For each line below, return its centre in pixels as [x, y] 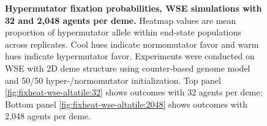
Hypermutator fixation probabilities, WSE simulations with [133, 8]
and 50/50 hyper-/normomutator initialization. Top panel [113, 80]
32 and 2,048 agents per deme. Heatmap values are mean [121, 20]
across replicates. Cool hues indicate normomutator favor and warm [132, 44]
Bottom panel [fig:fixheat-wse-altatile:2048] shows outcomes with [126, 104]
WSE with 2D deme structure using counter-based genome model [128, 68]
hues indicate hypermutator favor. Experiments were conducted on [130, 56]
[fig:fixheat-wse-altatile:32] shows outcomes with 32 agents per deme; [134, 92]
